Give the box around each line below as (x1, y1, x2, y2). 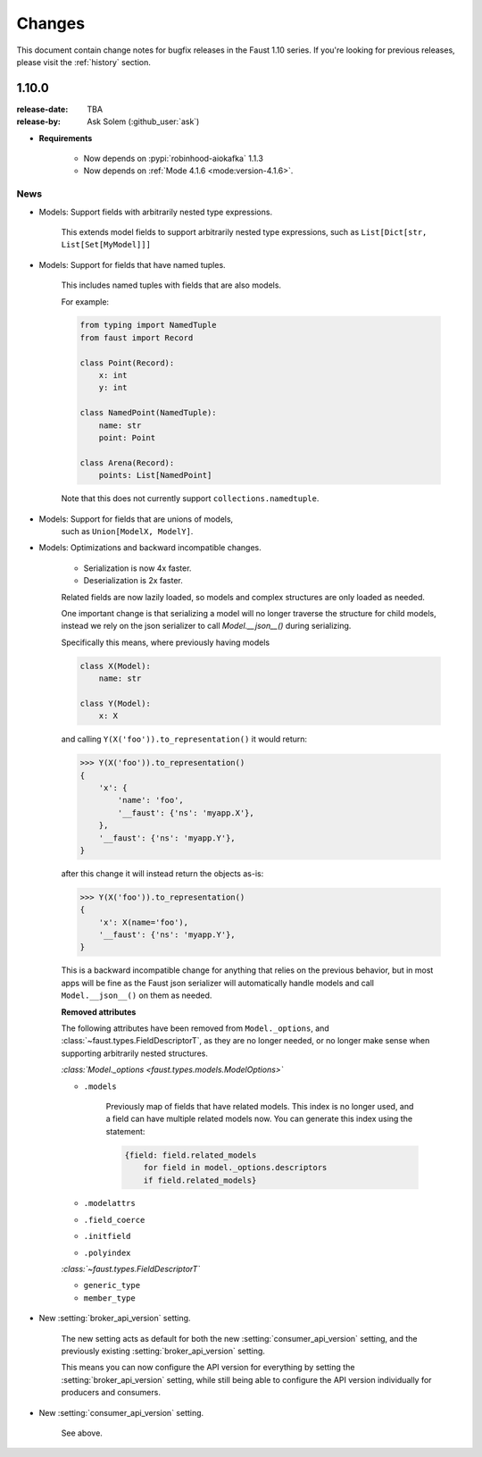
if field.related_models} (143, 1175, 257, 1185)
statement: (105, 1126, 145, 1136)
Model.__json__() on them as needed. (61, 990, 212, 1001)
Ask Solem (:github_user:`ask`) (87, 116, 200, 127)
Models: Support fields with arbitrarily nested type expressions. (38, 206, 272, 217)
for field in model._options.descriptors (143, 1162, 328, 1173)
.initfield (83, 1231, 131, 1242)
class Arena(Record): (79, 457, 175, 468)
